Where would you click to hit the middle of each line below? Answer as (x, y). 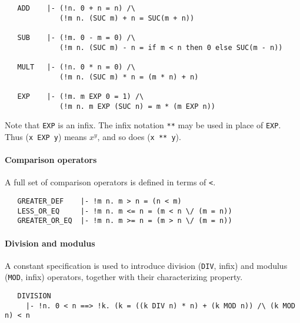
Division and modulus (50, 243)
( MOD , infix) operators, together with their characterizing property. (124, 277)
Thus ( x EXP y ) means (46, 136)
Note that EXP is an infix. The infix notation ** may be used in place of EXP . (143, 125)
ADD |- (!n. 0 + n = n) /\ (76, 8)
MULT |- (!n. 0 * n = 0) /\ (76, 67)
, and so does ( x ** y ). (139, 136)
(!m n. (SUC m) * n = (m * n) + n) (129, 77)
